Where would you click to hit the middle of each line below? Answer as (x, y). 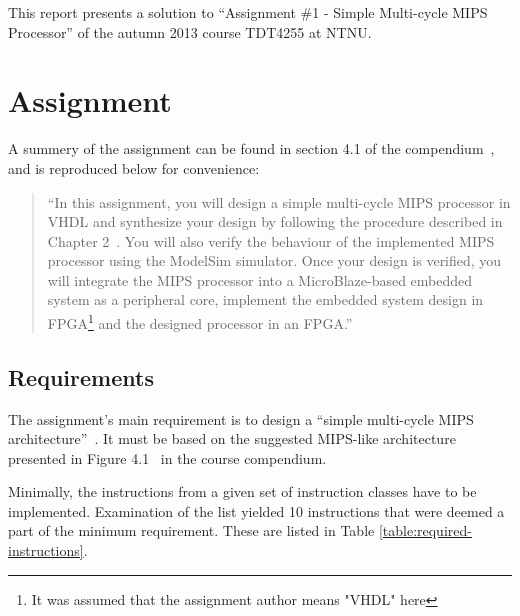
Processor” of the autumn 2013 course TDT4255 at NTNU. (190, 31)
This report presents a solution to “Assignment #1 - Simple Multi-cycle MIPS (248, 12)
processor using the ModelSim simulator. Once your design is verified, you (274, 260)
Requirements (81, 376)
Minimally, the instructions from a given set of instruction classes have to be (242, 491)
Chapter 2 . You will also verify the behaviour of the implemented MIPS (271, 240)
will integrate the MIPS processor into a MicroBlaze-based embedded (260, 279)
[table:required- (425, 530)
